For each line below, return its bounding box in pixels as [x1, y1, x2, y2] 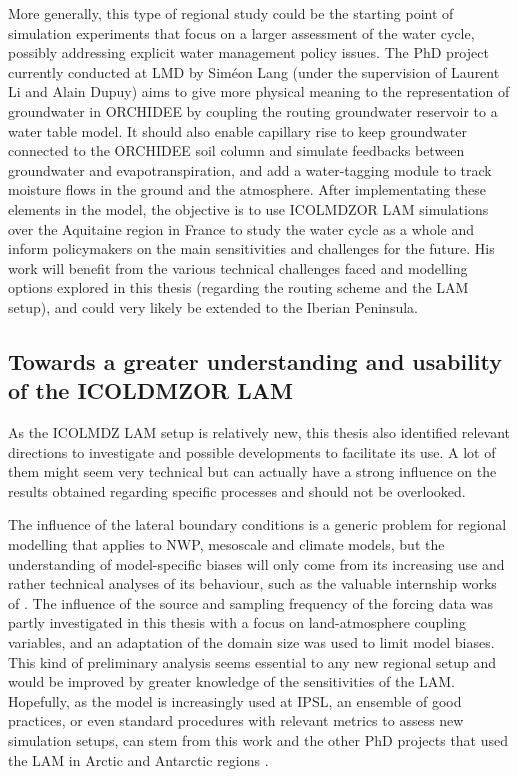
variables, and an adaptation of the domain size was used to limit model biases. [8, 632, 495, 653]
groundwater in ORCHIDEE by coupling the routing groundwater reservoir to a [8, 100, 498, 121]
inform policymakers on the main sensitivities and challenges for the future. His [8, 238, 495, 259]
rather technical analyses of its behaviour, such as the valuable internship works [8, 573, 497, 594]
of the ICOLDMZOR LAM [8, 375, 293, 406]
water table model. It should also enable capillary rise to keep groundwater [8, 120, 467, 141]
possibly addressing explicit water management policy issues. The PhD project [8, 42, 489, 63]
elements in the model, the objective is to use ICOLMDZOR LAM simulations [8, 198, 489, 219]
